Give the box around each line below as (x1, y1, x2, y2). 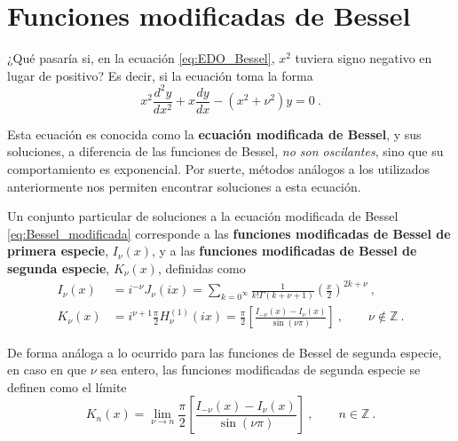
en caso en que (7, 360, 87, 379)
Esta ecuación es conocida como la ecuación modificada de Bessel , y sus (7, 124, 422, 143)
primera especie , (7, 241, 109, 260)
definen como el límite (7, 377, 127, 396)
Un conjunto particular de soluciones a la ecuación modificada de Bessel (7, 207, 399, 225)
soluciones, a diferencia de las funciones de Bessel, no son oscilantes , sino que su (7, 142, 444, 161)
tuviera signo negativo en (295, 49, 432, 67)
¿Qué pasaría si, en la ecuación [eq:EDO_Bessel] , (7, 49, 275, 67)
